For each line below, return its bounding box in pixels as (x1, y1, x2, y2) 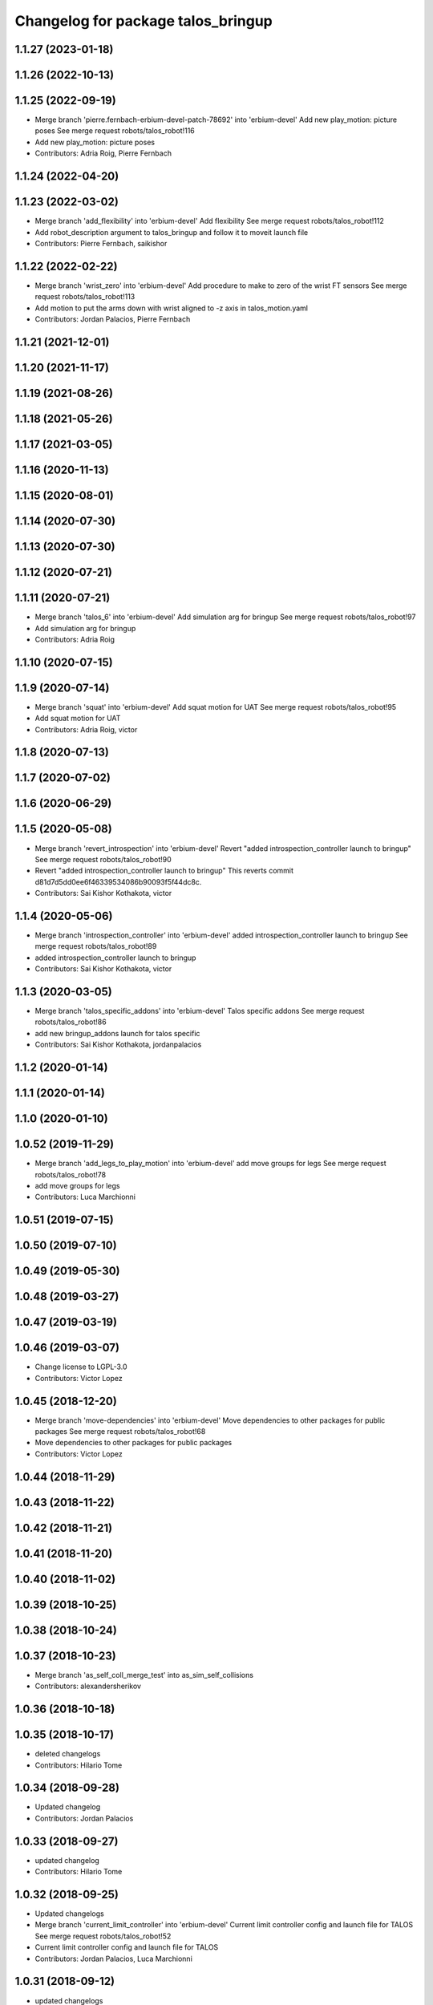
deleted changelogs (34, 1749, 101, 1759)
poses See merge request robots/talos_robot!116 (34, 126, 196, 136)
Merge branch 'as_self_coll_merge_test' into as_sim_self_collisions (34, 1670, 254, 1679)
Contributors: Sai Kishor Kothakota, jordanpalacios (34, 1039, 202, 1050)
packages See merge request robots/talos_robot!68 (34, 1427, 206, 1436)
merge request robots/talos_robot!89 (34, 942, 157, 951)
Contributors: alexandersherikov (34, 1681, 142, 1691)
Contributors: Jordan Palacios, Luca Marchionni (34, 1954, 192, 1963)
